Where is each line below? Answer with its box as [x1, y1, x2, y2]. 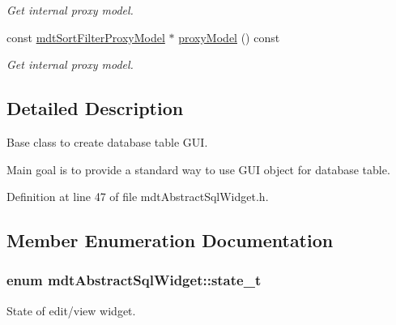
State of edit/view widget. [6, 301, 136, 319]
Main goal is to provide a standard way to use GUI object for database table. [6, 160, 390, 177]
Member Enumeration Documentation [6, 228, 334, 253]
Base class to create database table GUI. [6, 133, 208, 150]
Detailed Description [6, 96, 184, 121]
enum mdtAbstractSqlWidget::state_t [6, 270, 262, 290]
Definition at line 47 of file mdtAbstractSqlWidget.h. [6, 188, 269, 205]
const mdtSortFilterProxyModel [6, 28, 165, 45]
